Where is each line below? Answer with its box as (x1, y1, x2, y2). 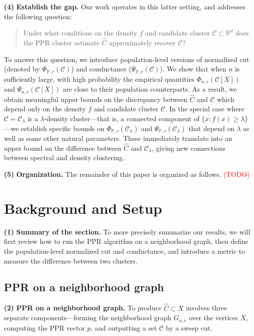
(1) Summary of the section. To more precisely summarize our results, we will (4, 226, 251, 236)
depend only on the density (4, 103, 86, 114)
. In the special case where (165, 103, 245, 114)
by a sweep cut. (166, 322, 213, 333)
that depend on (188, 123, 235, 133)
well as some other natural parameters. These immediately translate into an (4, 133, 232, 143)
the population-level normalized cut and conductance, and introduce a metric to (4, 245, 245, 256)
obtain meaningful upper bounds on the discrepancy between (4, 94, 188, 104)
